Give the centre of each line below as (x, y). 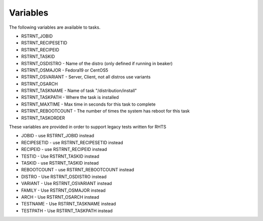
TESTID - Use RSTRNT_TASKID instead (60, 156)
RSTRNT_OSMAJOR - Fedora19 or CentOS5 (65, 70)
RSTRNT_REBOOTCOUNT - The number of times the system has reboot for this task (105, 111)
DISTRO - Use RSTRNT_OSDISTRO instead (64, 176)
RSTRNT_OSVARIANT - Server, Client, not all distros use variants (86, 77)
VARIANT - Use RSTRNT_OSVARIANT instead (66, 184)
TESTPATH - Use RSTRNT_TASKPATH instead (67, 211)
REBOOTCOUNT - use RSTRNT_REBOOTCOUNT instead (78, 170)
